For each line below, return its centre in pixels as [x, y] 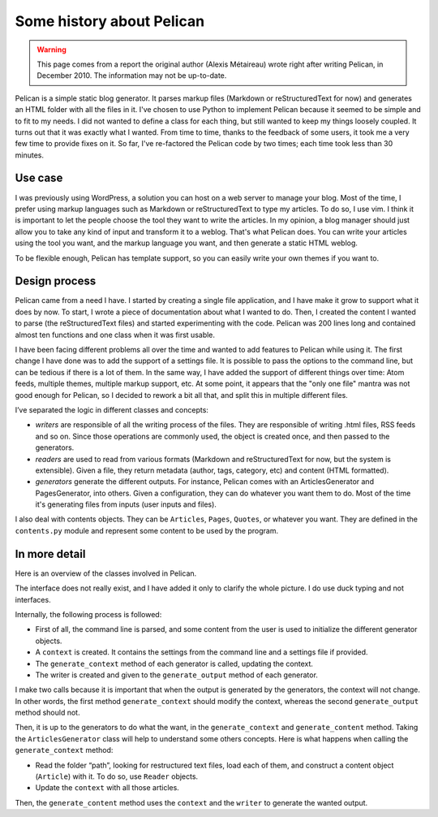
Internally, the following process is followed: [88, 614]
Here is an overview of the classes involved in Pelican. [106, 573]
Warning [52, 50]
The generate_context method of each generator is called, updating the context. [174, 664]
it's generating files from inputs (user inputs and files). [126, 504]
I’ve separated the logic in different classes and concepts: [112, 409]
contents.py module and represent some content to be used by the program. [147, 530]
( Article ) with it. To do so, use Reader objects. [117, 776]
